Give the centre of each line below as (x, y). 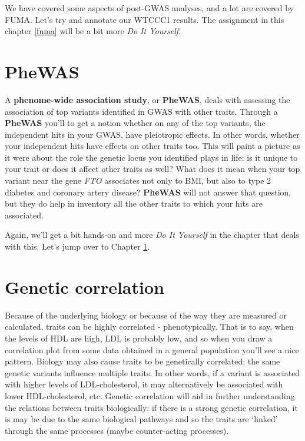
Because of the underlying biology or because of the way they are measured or (146, 315)
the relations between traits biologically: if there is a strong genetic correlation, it (151, 407)
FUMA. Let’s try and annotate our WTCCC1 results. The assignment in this (145, 19)
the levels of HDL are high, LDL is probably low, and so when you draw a (139, 338)
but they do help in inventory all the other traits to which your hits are (134, 203)
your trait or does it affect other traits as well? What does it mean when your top (152, 169)
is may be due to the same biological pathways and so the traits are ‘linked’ (141, 419)
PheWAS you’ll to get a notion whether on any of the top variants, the (135, 123)
